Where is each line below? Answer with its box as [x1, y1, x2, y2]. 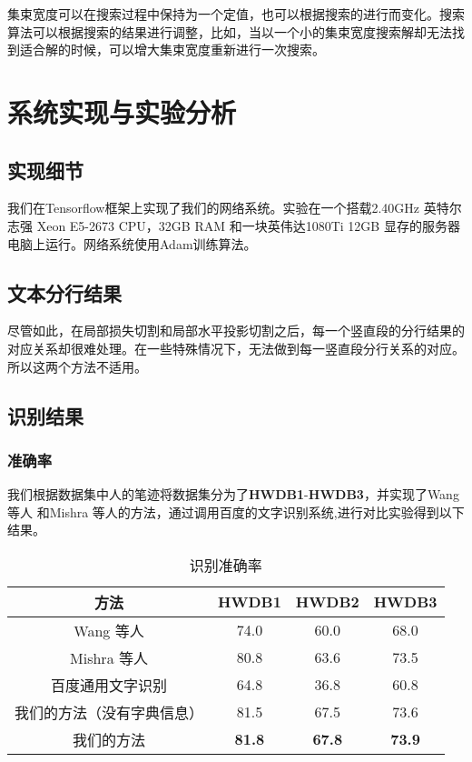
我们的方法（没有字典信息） [15, 701, 204, 723]
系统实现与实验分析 [7, 93, 237, 130]
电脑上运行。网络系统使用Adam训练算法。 [7, 234, 257, 253]
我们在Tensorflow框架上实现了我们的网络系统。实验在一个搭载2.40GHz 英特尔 [7, 198, 462, 217]
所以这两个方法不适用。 [7, 356, 147, 376]
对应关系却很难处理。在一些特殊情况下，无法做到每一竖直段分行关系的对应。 [7, 338, 465, 357]
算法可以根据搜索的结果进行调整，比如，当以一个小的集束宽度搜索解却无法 [7, 22, 452, 41]
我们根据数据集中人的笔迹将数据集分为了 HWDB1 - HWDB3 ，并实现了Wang [7, 485, 459, 504]
